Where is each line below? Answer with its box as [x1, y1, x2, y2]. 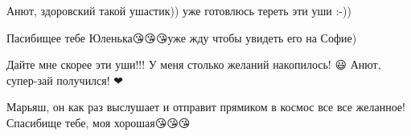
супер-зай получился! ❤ [6, 71, 124, 88]
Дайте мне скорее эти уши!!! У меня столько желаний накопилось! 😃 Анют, [6, 56, 381, 73]
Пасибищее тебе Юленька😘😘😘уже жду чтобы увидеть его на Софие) [6, 29, 357, 46]
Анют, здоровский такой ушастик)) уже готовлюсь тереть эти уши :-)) [6, 2, 351, 18]
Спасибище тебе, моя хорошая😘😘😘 [6, 114, 191, 130]
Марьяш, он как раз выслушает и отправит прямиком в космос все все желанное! [6, 98, 405, 115]
